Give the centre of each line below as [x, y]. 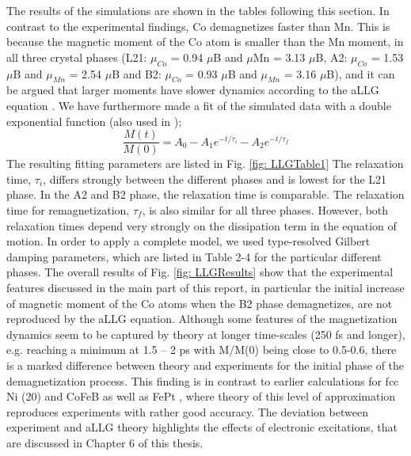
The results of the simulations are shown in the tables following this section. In [198, 10]
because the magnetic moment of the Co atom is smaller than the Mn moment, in [205, 42]
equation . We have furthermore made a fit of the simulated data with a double [199, 105]
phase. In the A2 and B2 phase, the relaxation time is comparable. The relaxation [205, 194]
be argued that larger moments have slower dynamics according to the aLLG [193, 90]
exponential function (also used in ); [94, 121]
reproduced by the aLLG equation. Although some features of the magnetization [202, 319]
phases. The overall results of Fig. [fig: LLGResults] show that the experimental [200, 272]
